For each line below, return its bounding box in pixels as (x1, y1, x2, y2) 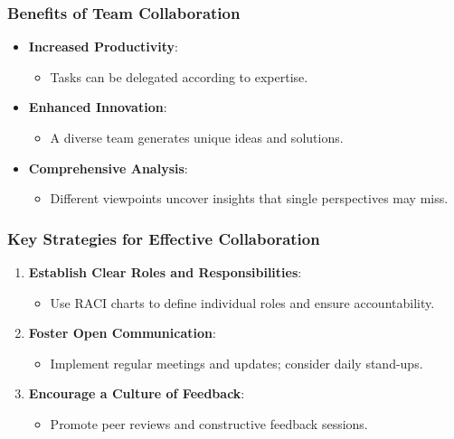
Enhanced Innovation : (28, 98, 167, 117)
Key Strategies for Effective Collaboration (7, 227, 320, 249)
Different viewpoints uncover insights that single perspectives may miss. (50, 189, 449, 208)
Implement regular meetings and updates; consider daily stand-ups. (50, 353, 423, 372)
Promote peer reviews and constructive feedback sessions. (50, 414, 368, 433)
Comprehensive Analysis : (28, 158, 188, 177)
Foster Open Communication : (28, 323, 216, 342)
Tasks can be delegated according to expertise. (50, 67, 308, 86)
